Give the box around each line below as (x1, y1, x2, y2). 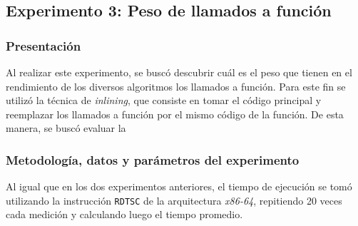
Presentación (6, 36, 81, 54)
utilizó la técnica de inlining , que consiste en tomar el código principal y (6, 93, 322, 108)
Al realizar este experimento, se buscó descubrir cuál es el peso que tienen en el (6, 65, 352, 79)
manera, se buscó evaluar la (6, 120, 126, 135)
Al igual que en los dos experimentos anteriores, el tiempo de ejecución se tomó (6, 179, 352, 194)
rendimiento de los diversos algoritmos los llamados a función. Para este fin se (6, 78, 346, 93)
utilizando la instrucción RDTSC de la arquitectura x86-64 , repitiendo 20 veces (6, 192, 342, 207)
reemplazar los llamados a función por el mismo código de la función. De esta (6, 106, 344, 121)
